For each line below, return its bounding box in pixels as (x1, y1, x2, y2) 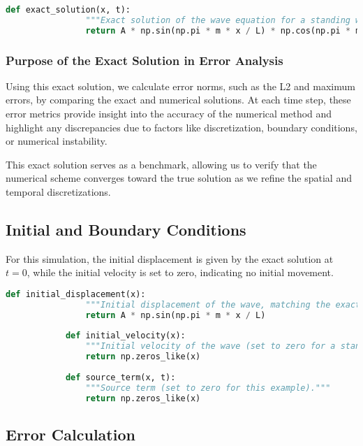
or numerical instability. (6, 134, 108, 148)
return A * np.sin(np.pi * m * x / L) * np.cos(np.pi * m (85, 25, 361, 36)
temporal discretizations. (6, 185, 111, 199)
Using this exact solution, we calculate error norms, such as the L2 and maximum (6, 78, 355, 93)
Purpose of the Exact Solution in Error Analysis (6, 51, 283, 69)
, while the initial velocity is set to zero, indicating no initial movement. (27, 265, 334, 280)
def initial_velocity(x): (65, 331, 186, 341)
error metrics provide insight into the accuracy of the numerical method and (6, 106, 332, 121)
